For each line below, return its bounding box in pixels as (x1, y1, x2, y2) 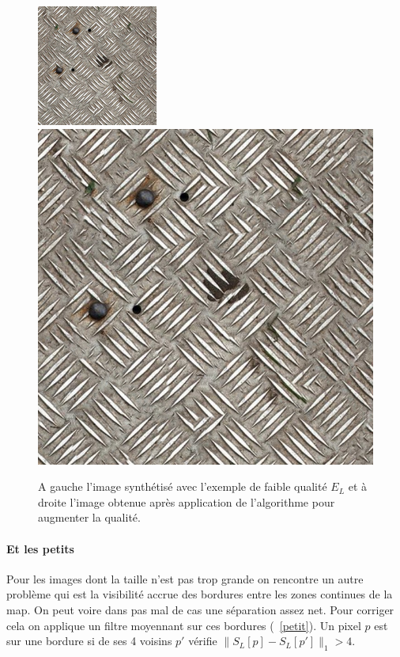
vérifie (188, 632, 217, 649)
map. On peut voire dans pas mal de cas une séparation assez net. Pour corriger (6, 601, 394, 617)
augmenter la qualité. (38, 509, 141, 526)
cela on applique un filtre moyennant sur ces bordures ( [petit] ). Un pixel (6, 617, 361, 633)
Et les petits (6, 540, 74, 556)
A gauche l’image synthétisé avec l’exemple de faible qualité (38, 478, 327, 495)
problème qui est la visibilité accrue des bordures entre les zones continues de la (6, 586, 393, 602)
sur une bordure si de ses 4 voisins (6, 632, 172, 649)
